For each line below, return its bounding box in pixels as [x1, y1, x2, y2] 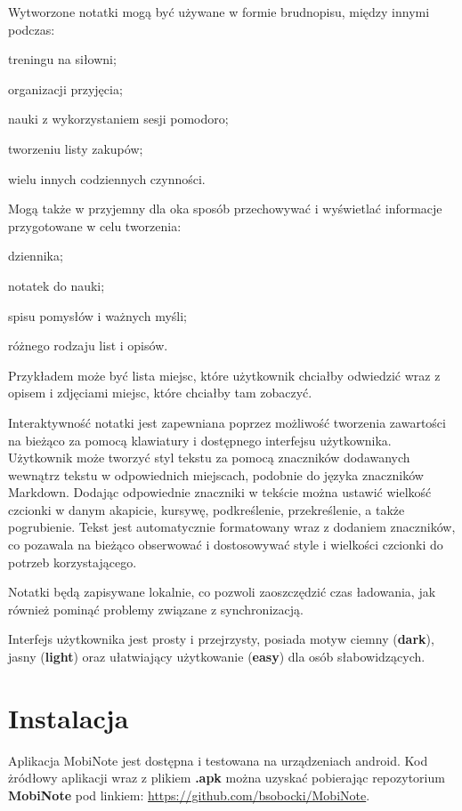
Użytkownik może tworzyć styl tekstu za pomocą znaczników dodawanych [8, 448, 410, 467]
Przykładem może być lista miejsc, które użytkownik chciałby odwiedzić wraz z [8, 365, 441, 384]
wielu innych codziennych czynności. [8, 169, 206, 188]
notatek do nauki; [8, 276, 105, 294]
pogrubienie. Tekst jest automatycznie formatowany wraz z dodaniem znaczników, [8, 518, 456, 536]
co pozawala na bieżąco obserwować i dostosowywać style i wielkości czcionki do [8, 535, 443, 554]
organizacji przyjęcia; [8, 79, 123, 98]
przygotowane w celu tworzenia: [8, 216, 182, 235]
